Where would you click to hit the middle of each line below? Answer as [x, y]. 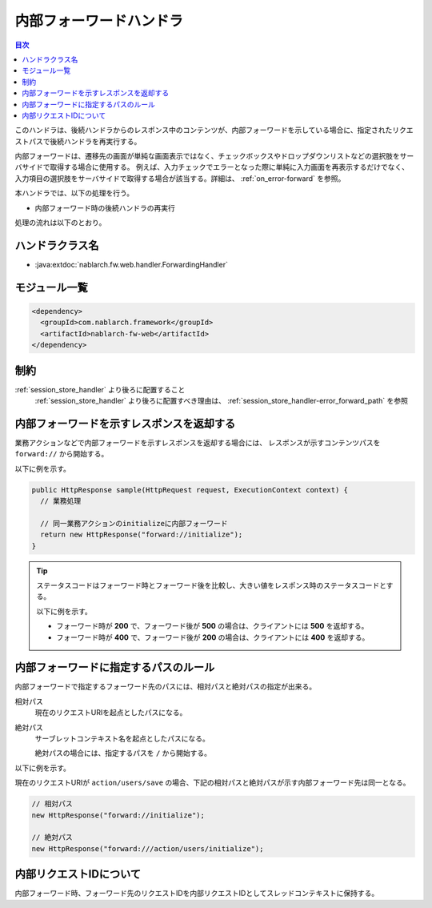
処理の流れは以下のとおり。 [60, 223]
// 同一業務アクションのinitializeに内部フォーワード [134, 523]
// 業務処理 [61, 501]
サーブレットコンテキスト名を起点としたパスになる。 [122, 739]
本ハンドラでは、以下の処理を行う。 [74, 193]
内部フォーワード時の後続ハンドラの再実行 [105, 207]
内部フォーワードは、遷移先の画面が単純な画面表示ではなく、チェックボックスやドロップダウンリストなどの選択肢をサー [214, 156]
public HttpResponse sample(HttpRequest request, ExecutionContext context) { [190, 490]
